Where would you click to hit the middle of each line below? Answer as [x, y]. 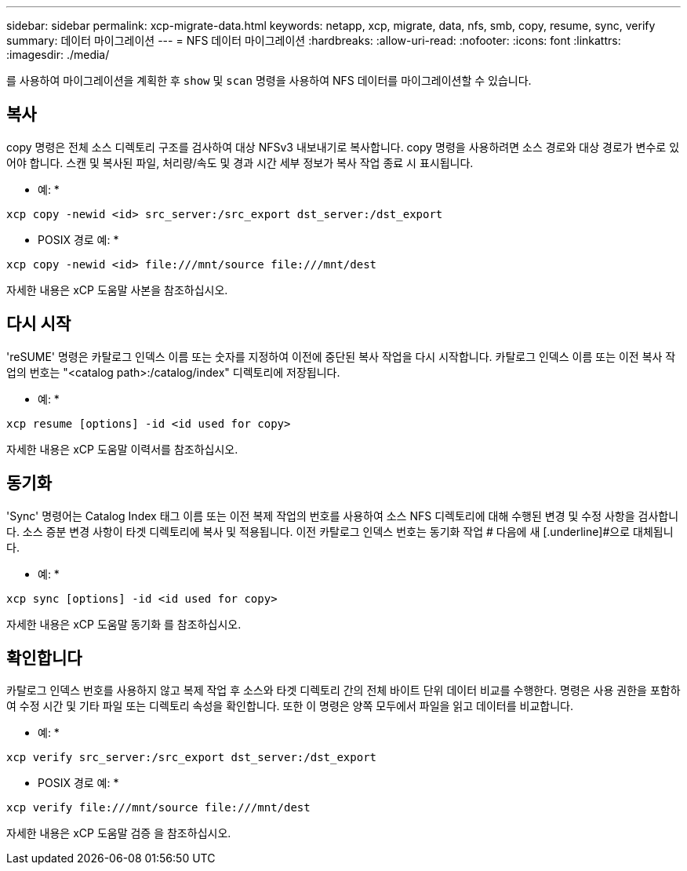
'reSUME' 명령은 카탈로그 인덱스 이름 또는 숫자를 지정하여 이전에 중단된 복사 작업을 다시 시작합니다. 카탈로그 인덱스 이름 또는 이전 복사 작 [341, 356]
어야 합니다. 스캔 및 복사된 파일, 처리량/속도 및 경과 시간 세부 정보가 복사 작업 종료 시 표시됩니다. [240, 162]
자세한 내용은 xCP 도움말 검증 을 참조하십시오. [119, 833]
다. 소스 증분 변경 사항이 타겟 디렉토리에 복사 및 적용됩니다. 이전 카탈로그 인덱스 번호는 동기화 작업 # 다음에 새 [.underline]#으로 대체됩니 [340, 531]
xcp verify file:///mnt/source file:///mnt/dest [158, 808]
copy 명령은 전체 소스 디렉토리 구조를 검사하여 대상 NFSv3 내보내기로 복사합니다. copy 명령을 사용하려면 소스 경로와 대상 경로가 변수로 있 [343, 147]
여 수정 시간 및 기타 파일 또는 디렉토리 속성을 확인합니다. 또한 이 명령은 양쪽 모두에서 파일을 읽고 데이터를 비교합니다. [290, 706]
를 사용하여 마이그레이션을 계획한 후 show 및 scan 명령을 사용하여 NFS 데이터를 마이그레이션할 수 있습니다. [269, 80]
